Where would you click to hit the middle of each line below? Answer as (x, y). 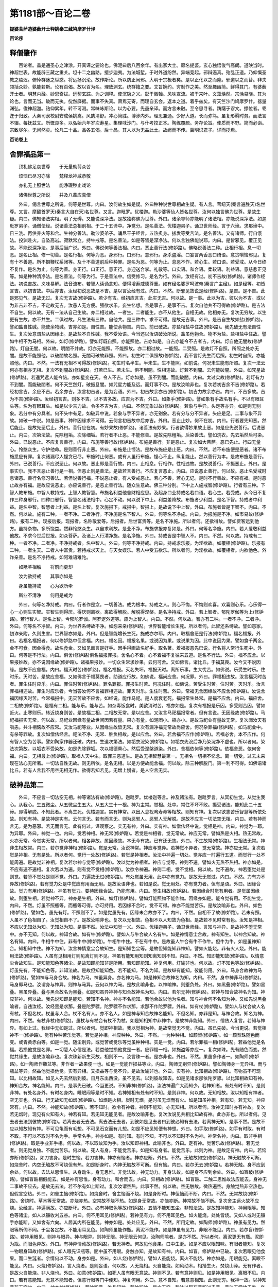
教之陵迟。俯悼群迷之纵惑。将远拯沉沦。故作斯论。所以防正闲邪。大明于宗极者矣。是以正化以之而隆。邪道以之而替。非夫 (138, 79)
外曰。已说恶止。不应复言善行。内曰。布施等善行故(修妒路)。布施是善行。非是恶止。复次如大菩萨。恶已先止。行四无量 (135, 442)
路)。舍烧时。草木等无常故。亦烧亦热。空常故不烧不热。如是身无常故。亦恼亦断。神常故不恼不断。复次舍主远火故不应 (134, 1201)
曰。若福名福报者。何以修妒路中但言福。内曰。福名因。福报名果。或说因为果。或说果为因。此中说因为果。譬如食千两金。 (138, 640)
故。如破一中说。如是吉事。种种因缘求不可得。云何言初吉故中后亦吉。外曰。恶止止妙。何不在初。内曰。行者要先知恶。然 (138, 420)
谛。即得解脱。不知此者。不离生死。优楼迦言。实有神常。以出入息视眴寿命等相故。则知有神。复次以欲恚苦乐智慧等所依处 (138, 811)
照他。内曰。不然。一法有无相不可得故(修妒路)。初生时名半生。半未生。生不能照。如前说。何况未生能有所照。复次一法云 (137, 362)
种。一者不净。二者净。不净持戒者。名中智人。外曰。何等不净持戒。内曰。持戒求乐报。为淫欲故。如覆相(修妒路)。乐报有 (137, 543)
